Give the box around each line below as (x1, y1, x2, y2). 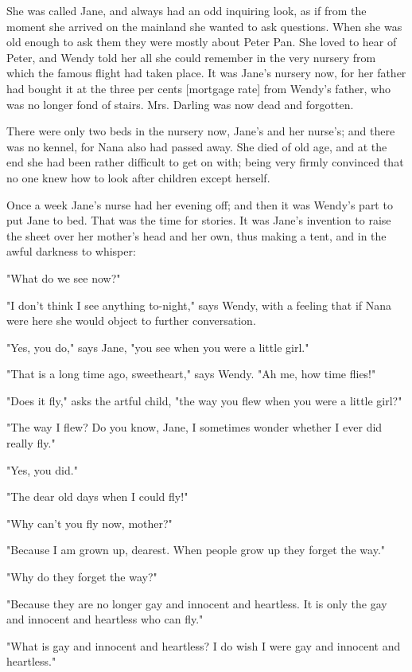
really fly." (6, 435, 56, 451)
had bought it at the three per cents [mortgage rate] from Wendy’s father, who (6, 80, 391, 96)
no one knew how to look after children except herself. (6, 169, 270, 186)
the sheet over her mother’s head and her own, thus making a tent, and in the (6, 227, 387, 244)
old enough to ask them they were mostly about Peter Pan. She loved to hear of (6, 33, 397, 50)
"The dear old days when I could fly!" (6, 488, 189, 505)
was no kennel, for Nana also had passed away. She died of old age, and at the (6, 138, 387, 154)
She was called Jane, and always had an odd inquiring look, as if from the (6, 2, 367, 18)
